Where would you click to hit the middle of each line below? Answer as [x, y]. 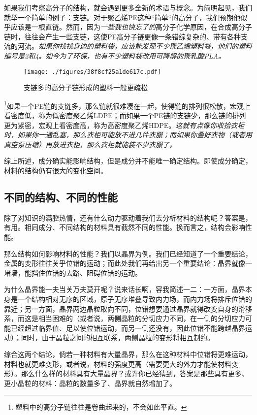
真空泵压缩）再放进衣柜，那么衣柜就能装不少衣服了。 [90, 144]
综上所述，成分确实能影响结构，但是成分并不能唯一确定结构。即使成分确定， [128, 161]
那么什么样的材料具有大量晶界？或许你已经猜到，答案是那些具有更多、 [135, 373]
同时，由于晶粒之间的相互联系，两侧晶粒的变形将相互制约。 [117, 337]
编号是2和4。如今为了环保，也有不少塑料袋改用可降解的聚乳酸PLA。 [114, 55]
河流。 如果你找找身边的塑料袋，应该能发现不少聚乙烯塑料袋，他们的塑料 [135, 46]
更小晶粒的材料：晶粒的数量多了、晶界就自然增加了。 [90, 383]
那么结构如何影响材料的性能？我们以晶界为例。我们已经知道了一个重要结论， [128, 253]
